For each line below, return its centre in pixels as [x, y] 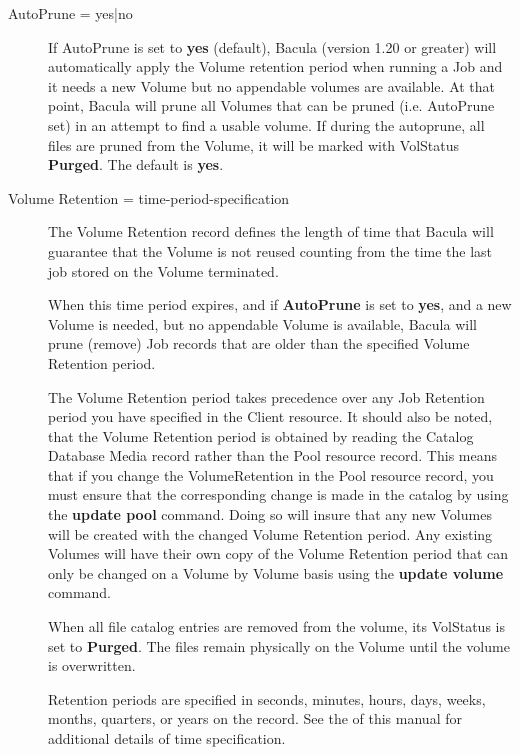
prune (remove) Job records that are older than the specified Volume [259, 343]
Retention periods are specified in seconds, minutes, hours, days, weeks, [267, 698]
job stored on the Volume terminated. [163, 270]
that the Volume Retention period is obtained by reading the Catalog [261, 435]
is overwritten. [92, 665]
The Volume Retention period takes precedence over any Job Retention [266, 396]
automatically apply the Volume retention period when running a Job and [275, 66]
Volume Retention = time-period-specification [149, 197]
